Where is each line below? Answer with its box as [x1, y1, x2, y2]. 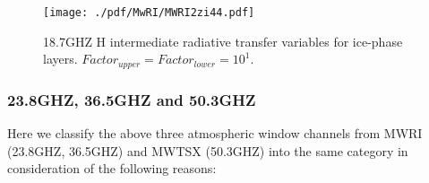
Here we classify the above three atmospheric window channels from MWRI [7, 123, 423, 142]
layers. [43, 49, 78, 68]
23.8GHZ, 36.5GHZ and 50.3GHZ [7, 88, 256, 110]
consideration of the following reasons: [7, 159, 217, 178]
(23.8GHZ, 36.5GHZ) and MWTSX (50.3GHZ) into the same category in [7, 141, 408, 160]
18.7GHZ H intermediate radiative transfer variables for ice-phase [43, 31, 403, 50]
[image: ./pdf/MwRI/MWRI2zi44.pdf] [43, 6, 255, 19]
